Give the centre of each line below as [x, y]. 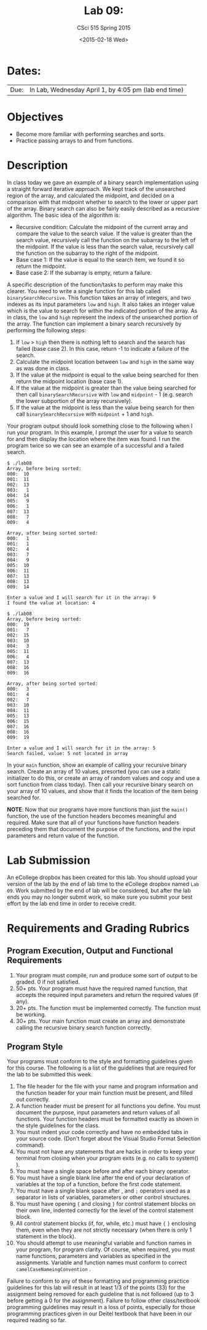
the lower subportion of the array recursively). [74, 401]
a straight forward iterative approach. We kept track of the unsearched [96, 189]
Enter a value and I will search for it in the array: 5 [81, 748]
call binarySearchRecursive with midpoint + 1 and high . [85, 414]
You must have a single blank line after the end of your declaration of [103, 1178]
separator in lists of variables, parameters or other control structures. [103, 1197]
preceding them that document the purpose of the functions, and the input [101, 829]
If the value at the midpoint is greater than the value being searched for [106, 388]
